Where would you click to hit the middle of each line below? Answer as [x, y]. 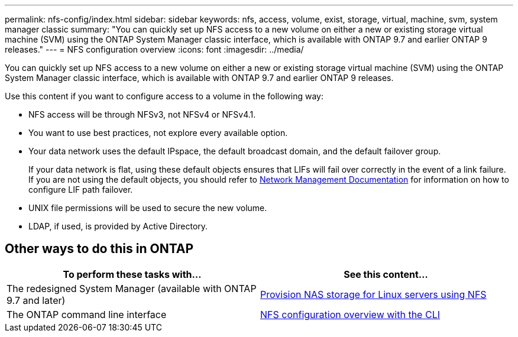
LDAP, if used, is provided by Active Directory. [118, 226]
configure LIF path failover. [81, 189]
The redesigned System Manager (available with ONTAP [132, 288]
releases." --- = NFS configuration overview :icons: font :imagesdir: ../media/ [154, 49]
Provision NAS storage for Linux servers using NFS [373, 294]
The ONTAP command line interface [87, 314]
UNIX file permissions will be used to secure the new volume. [148, 208]
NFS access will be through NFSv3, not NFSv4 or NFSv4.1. [142, 114]
